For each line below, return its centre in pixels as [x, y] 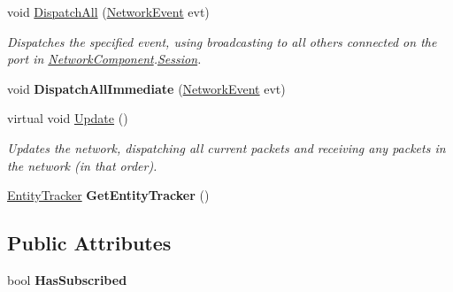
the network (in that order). [82, 165]
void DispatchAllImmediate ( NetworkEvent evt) [146, 88]
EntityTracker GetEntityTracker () [108, 195]
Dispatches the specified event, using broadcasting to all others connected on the [222, 41]
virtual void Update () [68, 118]
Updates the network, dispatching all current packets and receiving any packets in [226, 147]
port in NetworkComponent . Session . [104, 59]
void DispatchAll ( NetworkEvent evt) [108, 12]
